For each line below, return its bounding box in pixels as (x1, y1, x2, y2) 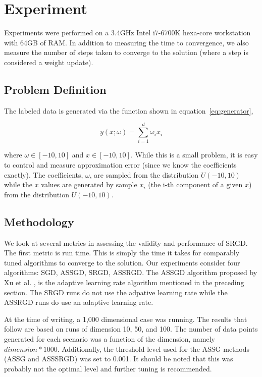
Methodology (4, 213, 74, 229)
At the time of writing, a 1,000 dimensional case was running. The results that (4, 313, 247, 324)
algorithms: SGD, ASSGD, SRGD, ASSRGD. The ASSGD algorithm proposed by (4, 267, 257, 278)
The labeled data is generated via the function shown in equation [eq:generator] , (4, 105, 253, 116)
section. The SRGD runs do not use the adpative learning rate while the (4, 287, 228, 297)
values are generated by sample (41, 179, 137, 190)
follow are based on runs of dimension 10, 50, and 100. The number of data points (4, 324, 258, 334)
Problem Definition (4, 81, 107, 97)
